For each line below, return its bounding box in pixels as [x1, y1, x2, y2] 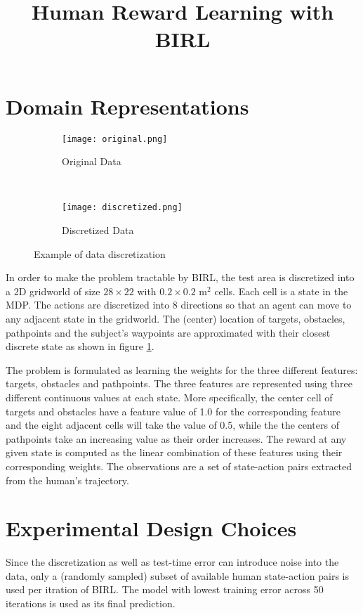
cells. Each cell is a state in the [214, 283, 348, 298]
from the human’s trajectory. [6, 472, 129, 487]
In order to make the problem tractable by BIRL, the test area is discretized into [6, 270, 355, 285]
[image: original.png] [62, 134, 168, 144]
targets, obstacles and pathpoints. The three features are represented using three [6, 376, 352, 391]
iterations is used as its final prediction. [6, 596, 176, 610]
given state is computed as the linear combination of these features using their [6, 445, 343, 460]
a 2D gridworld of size [6, 283, 100, 298]
